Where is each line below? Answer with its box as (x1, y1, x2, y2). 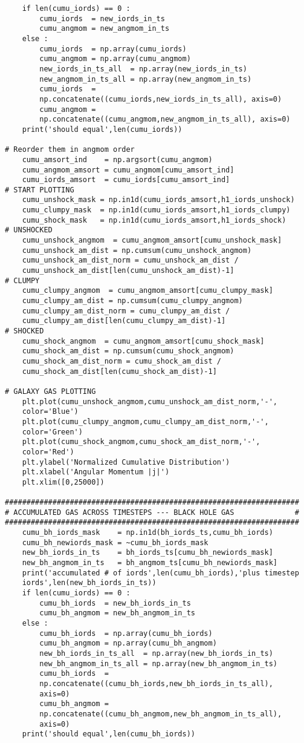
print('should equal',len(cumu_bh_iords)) (22, 730, 195, 739)
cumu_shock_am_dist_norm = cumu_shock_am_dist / (22, 356, 221, 365)
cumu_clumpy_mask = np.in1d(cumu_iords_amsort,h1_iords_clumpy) (22, 206, 291, 215)
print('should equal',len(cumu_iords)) (22, 125, 183, 134)
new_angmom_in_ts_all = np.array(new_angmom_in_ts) (39, 74, 252, 83)
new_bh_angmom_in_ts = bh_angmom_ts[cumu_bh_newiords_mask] (22, 558, 278, 568)
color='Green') (22, 427, 83, 436)
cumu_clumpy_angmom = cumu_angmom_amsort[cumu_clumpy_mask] (22, 286, 273, 295)
